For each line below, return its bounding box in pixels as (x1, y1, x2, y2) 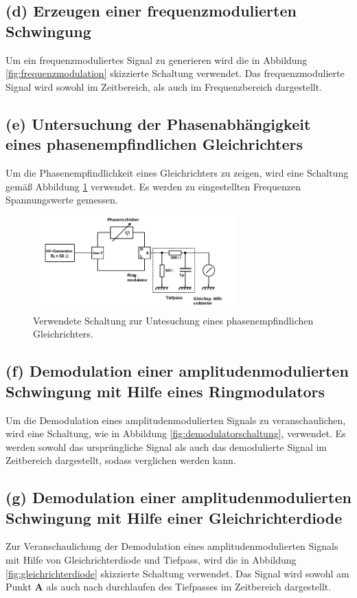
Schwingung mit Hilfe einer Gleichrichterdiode (5, 507, 343, 528)
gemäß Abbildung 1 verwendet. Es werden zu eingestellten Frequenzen (5, 179, 301, 193)
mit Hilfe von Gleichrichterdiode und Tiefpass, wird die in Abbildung (5, 553, 297, 567)
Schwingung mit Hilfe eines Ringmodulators (5, 380, 325, 401)
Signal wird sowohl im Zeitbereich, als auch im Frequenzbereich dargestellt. (5, 79, 323, 93)
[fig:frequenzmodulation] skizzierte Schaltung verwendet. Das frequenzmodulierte (5, 66, 345, 80)
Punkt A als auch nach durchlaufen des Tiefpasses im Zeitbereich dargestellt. (5, 579, 332, 594)
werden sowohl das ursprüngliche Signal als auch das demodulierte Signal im (5, 439, 327, 454)
